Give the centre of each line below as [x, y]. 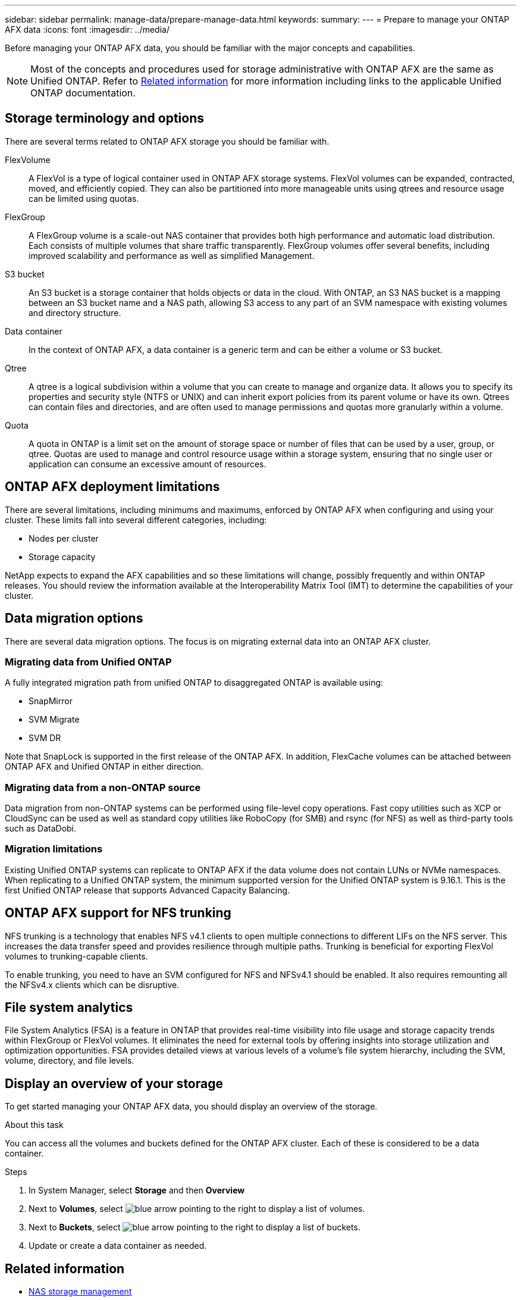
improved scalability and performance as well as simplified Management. [172, 255]
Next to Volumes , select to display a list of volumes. [197, 1209]
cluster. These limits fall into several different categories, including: [136, 520]
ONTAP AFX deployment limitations [112, 487]
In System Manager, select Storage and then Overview [137, 1190]
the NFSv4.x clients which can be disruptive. [92, 985]
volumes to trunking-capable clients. [76, 956]
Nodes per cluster [64, 538]
